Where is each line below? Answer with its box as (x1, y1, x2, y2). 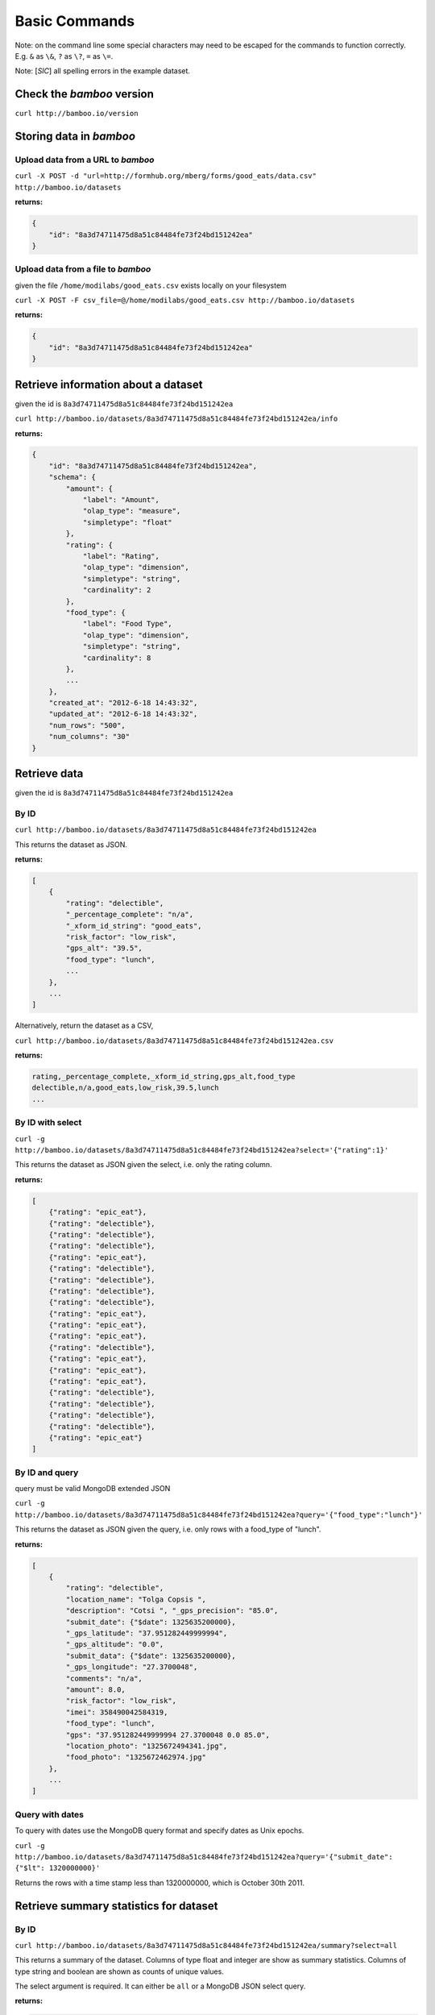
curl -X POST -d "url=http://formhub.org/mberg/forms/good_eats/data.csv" (14, 172, 317, 181)
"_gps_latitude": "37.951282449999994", (65, 1628, 228, 1638)
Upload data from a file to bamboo (14, 264, 151, 275)
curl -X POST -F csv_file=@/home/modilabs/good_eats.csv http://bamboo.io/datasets (14, 296, 355, 305)
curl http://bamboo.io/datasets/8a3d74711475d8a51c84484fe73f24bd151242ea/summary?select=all (14, 1941, 398, 1950)
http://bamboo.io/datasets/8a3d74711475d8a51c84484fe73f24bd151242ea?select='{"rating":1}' (14, 1145, 389, 1154)
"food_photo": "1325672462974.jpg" (65, 1753, 207, 1762)
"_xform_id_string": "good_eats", (65, 921, 202, 930)
